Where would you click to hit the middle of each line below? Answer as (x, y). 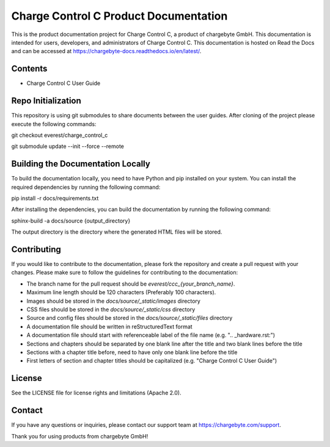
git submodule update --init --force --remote (68, 146)
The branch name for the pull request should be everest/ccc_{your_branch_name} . (131, 284)
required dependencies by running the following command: (86, 187)
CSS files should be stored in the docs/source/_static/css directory (111, 309)
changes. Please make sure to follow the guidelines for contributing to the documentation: (125, 273)
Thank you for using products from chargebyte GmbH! (80, 436)
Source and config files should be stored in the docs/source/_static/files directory (130, 318)
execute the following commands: (54, 124)
